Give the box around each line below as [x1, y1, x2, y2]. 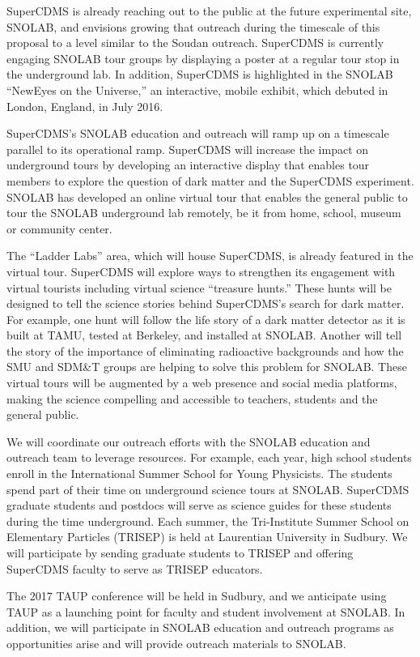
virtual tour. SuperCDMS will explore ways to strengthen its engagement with [6, 262, 396, 279]
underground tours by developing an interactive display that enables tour [6, 156, 370, 173]
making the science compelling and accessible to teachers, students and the [6, 390, 378, 407]
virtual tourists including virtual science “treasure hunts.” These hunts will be [6, 279, 392, 296]
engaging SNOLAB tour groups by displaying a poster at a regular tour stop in [6, 49, 400, 66]
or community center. [6, 220, 112, 237]
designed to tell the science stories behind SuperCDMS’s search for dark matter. [6, 295, 405, 312]
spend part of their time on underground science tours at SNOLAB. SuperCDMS [6, 480, 409, 497]
